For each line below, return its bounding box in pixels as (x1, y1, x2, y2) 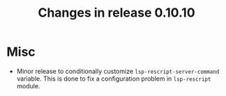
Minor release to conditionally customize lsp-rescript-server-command (16, 67, 220, 75)
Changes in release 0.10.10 (37, 5, 196, 21)
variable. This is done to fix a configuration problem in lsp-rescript (16, 74, 211, 83)
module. (16, 81, 40, 90)
